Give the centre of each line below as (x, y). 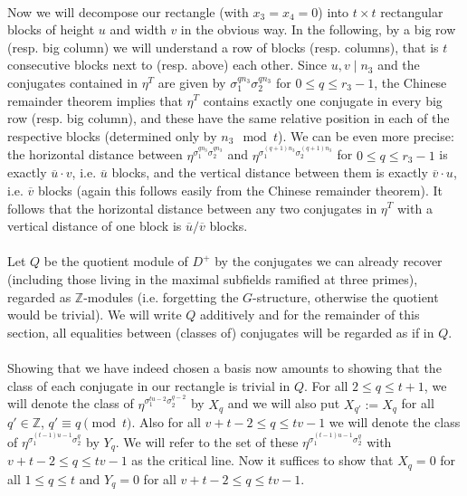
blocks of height (51, 29)
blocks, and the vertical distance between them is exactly (270, 172)
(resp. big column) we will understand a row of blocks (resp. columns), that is (223, 47)
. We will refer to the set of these (207, 442)
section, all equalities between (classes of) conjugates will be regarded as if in (221, 332)
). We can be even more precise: (366, 135)
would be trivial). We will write (95, 315)
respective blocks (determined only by (112, 135)
